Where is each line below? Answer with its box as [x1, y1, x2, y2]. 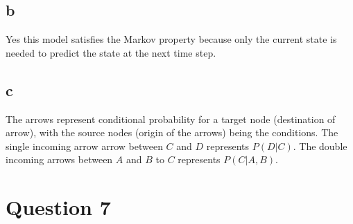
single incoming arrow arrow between [6, 138, 163, 153]
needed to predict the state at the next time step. [6, 45, 216, 59]
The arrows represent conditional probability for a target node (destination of [6, 111, 336, 126]
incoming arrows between [6, 152, 113, 167]
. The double [293, 138, 347, 153]
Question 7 [6, 193, 111, 221]
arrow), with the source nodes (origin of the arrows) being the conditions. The [6, 125, 338, 140]
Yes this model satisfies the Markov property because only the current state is [6, 32, 337, 46]
